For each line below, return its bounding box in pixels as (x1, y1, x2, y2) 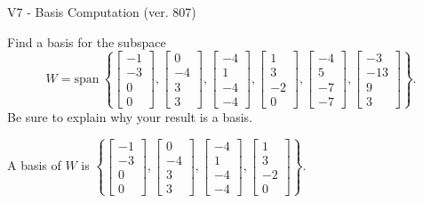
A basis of (7, 156, 61, 175)
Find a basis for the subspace (7, 32, 166, 51)
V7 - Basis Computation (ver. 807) (7, 3, 196, 20)
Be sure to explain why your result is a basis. (7, 107, 253, 126)
